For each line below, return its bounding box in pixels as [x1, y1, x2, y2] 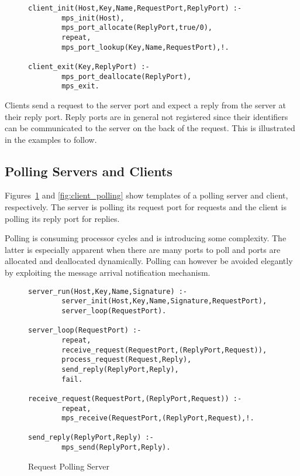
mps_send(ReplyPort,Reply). [61, 443, 171, 452]
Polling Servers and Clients [5, 162, 173, 180]
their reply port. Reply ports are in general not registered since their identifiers [5, 110, 288, 122]
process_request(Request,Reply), [61, 355, 192, 364]
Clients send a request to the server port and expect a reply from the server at [5, 98, 286, 111]
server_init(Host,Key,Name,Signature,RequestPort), [61, 297, 267, 306]
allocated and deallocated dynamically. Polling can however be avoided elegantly [5, 255, 293, 267]
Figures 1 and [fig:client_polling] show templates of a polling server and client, [5, 189, 288, 201]
